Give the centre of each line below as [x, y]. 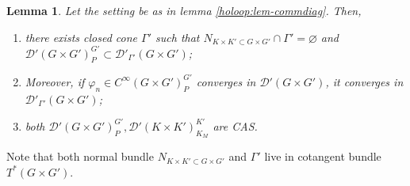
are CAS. [235, 125]
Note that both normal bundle [80, 156]
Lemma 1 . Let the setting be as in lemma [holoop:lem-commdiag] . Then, [184, 10]
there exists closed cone [81, 37]
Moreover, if [55, 81]
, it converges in [364, 81]
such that [178, 37]
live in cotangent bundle [323, 156]
